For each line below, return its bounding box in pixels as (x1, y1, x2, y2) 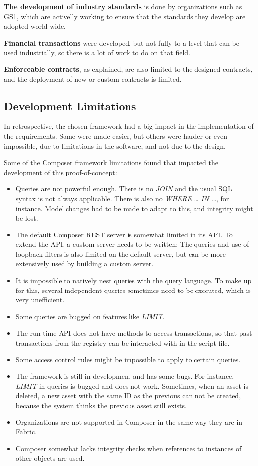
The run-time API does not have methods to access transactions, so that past (15, 328, 252, 338)
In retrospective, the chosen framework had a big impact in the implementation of (4, 121, 254, 131)
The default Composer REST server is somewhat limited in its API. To (15, 229, 233, 239)
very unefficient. (15, 294, 64, 305)
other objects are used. (15, 453, 85, 463)
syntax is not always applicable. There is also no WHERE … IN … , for (15, 193, 229, 203)
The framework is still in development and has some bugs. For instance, (15, 371, 234, 381)
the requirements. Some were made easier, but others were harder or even (4, 130, 228, 141)
